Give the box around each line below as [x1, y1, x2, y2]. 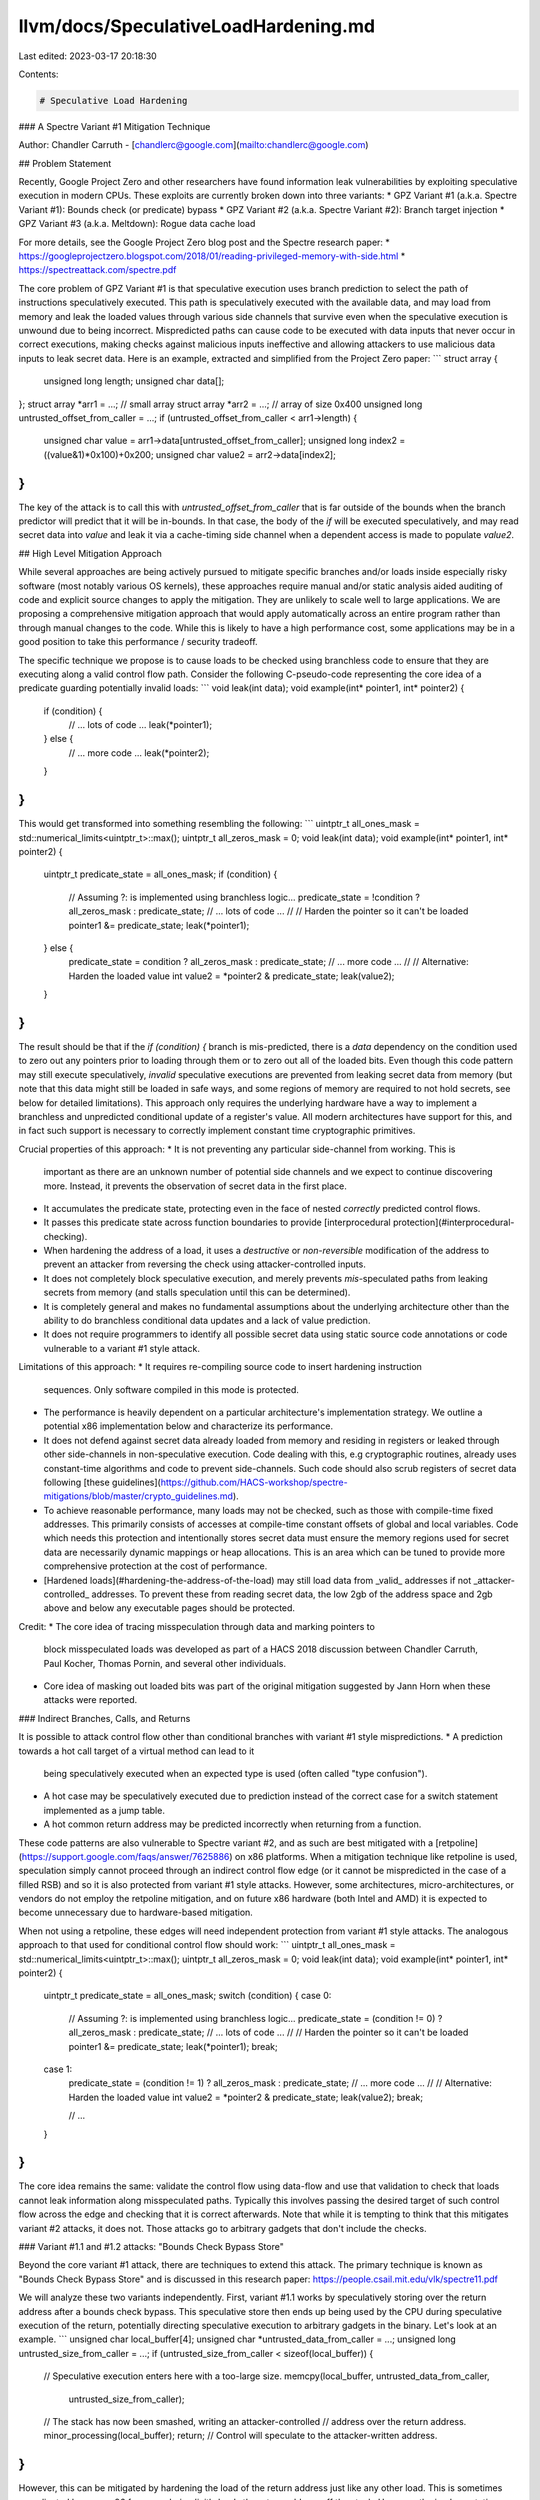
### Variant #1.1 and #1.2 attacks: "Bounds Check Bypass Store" [18, 2241, 284, 2253]
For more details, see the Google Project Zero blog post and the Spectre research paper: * [18, 236, 390, 248]
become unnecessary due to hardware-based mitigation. [18, 1906, 254, 1919]
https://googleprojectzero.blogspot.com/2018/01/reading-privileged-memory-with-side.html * [18, 250, 406, 262]
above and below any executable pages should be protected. [43, 1602, 295, 1614]
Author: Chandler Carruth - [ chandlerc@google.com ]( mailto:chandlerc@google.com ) [18, 139, 369, 151]
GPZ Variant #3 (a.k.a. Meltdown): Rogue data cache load [18, 218, 256, 230]
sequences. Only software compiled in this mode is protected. [43, 1383, 300, 1395]
